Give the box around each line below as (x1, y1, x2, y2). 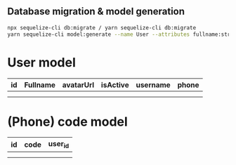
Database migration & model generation (7, 6, 185, 18)
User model (7, 54, 76, 70)
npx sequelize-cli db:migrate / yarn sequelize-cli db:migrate (7, 24, 197, 31)
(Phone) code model (7, 114, 128, 129)
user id (48, 139, 70, 150)
